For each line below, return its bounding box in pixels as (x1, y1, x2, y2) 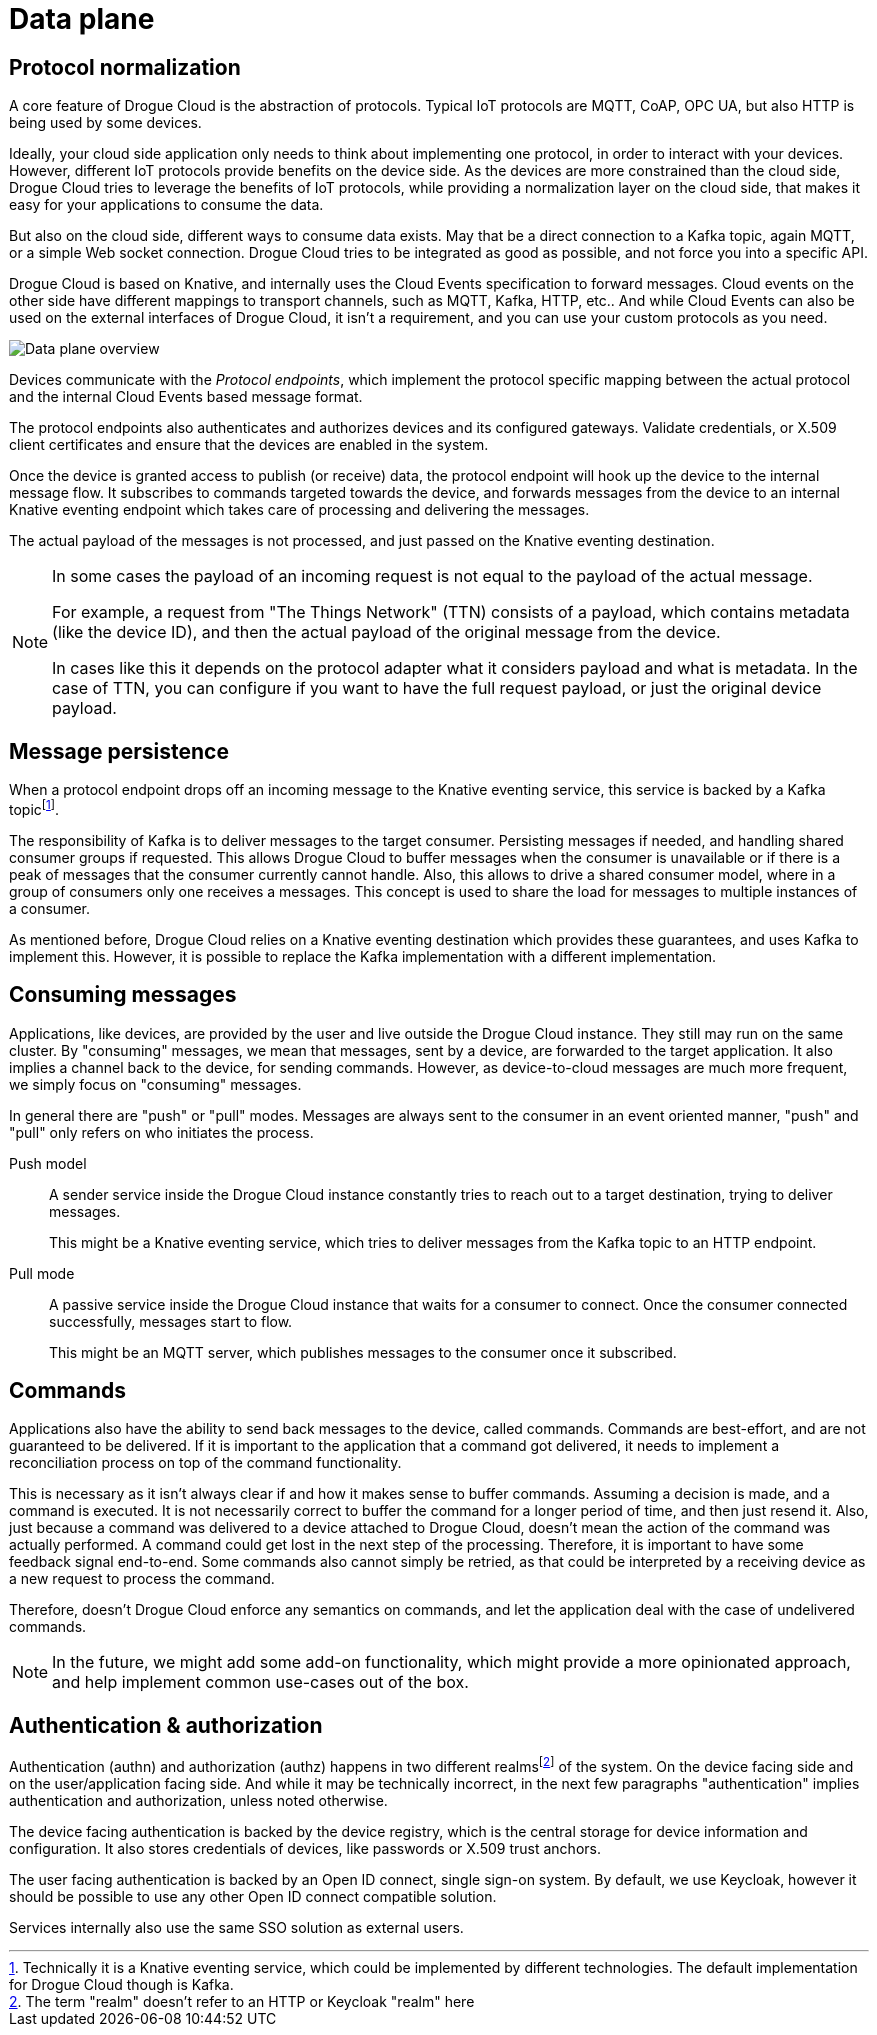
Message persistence (9, 738, 229, 764)
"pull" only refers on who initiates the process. (9, 1123, 314, 1141)
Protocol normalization (9, 54, 241, 80)
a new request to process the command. (9, 1570, 275, 1588)
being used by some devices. (9, 114, 202, 132)
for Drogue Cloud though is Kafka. (9, 1975, 234, 1993)
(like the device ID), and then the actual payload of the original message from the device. (52, 622, 721, 643)
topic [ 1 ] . (9, 798, 60, 818)
